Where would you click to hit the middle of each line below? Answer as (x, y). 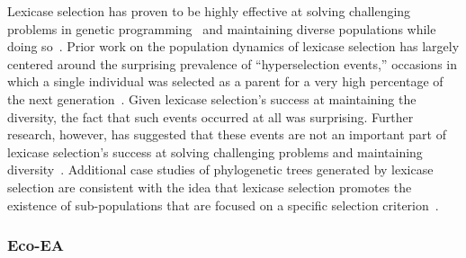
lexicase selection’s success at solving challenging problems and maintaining (215, 151)
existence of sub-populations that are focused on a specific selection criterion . (223, 205)
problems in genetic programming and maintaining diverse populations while (222, 28)
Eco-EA (36, 245)
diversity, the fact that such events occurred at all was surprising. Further (211, 116)
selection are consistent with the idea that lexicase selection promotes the (210, 187)
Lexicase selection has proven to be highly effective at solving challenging (209, 11)
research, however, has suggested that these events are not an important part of (227, 134)
